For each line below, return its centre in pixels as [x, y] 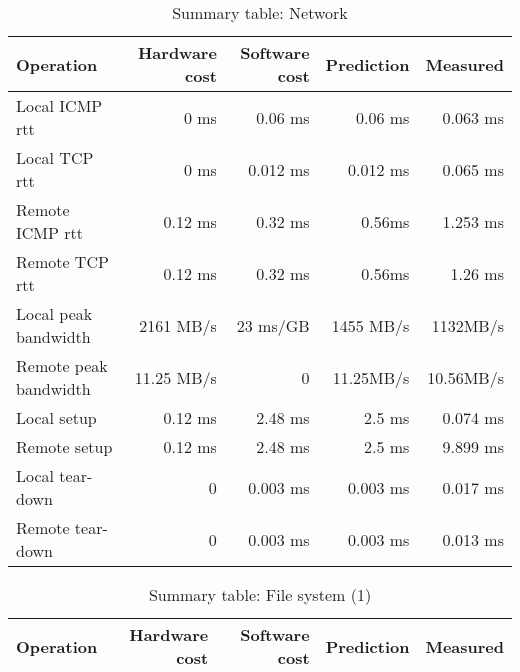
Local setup [56, 417]
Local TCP [55, 157]
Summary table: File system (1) [260, 594]
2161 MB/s [178, 325]
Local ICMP [59, 105]
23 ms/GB [273, 325]
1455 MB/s [370, 325]
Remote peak [62, 365]
